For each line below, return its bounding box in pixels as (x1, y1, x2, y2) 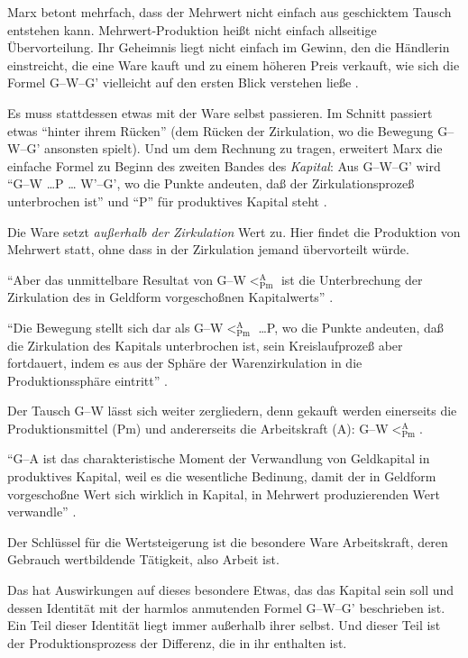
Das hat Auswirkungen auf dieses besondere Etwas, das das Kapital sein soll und (7, 580, 454, 599)
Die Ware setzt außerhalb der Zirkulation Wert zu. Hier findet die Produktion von (7, 222, 461, 241)
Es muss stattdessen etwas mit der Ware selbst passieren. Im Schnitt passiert (7, 103, 433, 122)
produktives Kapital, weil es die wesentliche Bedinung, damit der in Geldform (7, 467, 436, 486)
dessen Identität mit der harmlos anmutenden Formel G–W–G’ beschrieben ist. (7, 598, 445, 617)
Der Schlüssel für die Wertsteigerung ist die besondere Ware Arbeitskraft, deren (7, 532, 448, 551)
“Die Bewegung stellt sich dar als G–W (7, 317, 224, 336)
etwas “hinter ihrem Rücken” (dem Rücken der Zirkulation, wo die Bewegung (7, 121, 434, 140)
